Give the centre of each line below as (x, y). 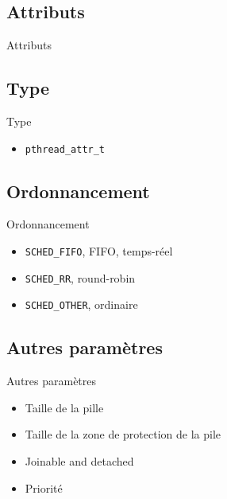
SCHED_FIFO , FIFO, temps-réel (99, 251)
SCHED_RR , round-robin (80, 277)
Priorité (44, 487)
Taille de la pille (64, 407)
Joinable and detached (79, 461)
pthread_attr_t (65, 149)
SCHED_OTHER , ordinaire (81, 304)
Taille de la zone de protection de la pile (123, 434)
